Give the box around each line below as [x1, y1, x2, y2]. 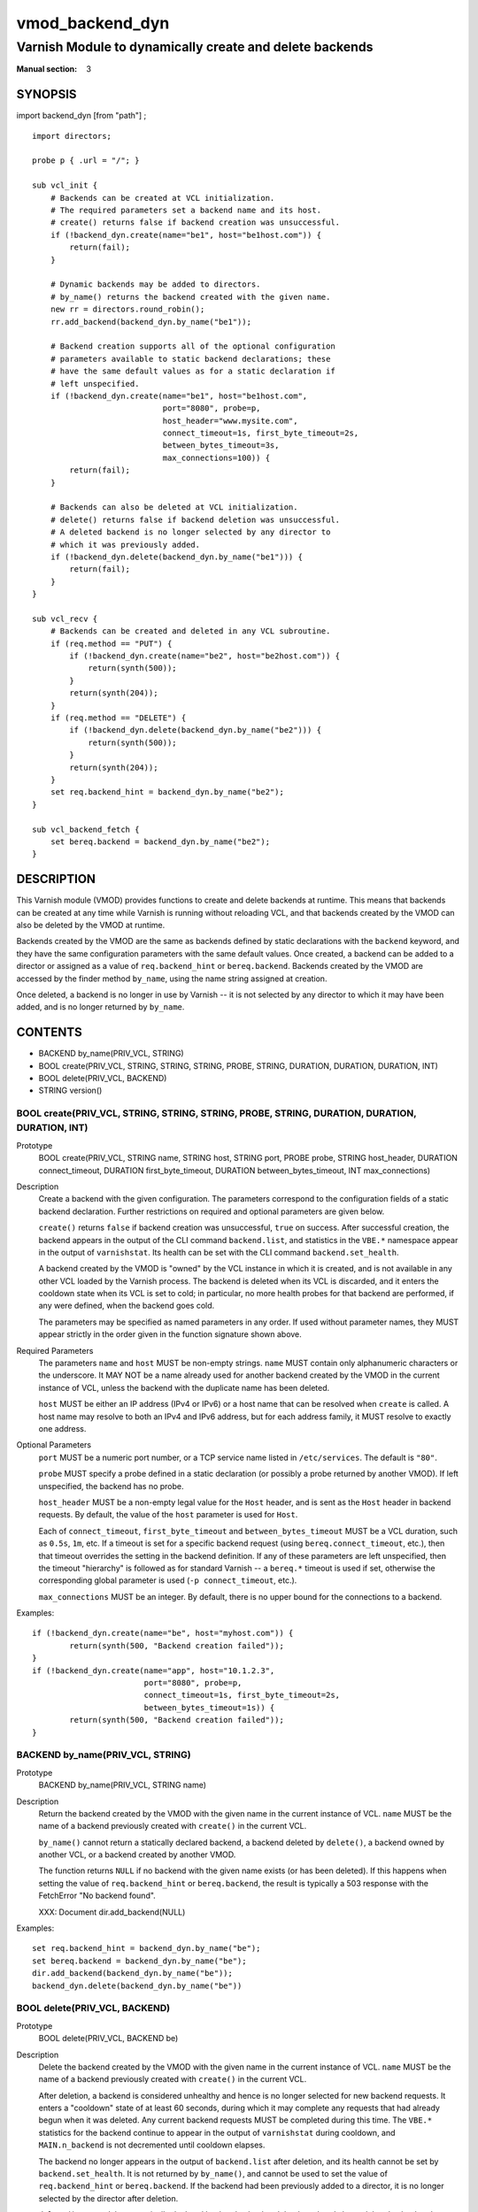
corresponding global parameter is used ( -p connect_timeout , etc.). [38, 1575, 297, 1586]
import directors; [32, 131, 112, 141]
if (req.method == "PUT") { [50, 638, 173, 649]
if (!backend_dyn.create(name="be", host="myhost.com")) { [32, 1628, 294, 1639]
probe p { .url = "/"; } [32, 156, 140, 165]
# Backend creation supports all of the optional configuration [50, 342, 335, 351]
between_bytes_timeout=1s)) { [143, 1702, 275, 1712]
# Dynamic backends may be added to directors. [50, 280, 261, 289]
